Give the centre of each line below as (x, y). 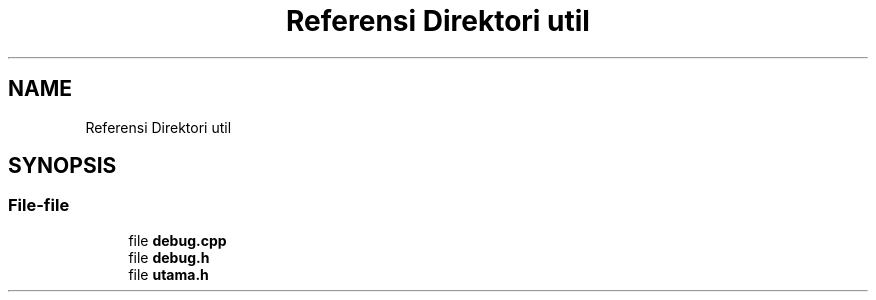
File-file (39, 205)
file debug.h (169, 257)
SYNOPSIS (62, 166)
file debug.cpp (177, 240)
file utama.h (168, 274)
